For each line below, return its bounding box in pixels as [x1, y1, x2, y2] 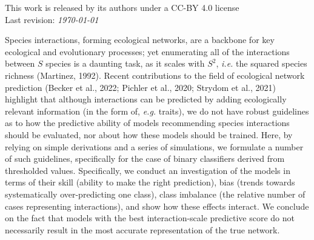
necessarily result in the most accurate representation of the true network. [5, 223, 280, 236]
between [5, 57, 35, 70]
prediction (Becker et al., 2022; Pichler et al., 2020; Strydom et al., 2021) [5, 81, 276, 93]
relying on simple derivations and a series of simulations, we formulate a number [5, 140, 304, 153]
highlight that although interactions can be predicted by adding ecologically [5, 93, 287, 105]
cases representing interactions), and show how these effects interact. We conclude [5, 199, 309, 212]
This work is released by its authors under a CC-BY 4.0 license [5, 1, 239, 13]
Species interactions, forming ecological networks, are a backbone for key [5, 33, 275, 46]
